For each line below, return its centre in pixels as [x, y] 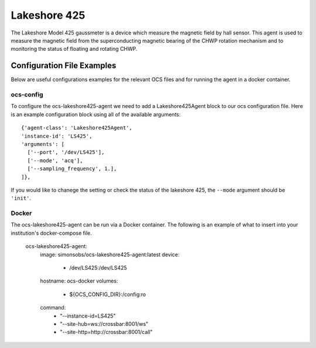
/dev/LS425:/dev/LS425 [98, 267]
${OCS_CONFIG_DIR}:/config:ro [108, 294]
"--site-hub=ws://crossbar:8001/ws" [104, 323]
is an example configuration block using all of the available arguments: [96, 114]
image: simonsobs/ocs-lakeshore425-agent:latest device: [110, 255]
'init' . [21, 198]
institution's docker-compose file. [51, 233]
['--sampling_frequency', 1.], [72, 169]
